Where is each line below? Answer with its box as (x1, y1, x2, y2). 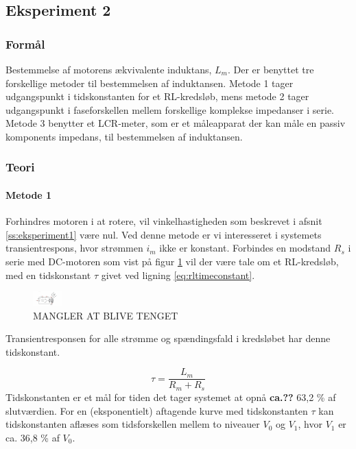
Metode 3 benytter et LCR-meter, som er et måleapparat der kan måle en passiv (5, 116, 346, 130)
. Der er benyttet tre (227, 62, 314, 76)
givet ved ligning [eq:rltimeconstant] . (101, 267, 255, 282)
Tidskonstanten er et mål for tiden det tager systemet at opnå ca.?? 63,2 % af (5, 389, 336, 404)
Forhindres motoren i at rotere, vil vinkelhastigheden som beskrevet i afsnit (5, 214, 322, 228)
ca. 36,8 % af (5, 430, 60, 444)
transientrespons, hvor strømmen (5, 241, 143, 255)
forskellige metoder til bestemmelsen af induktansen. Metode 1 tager (5, 75, 294, 90)
